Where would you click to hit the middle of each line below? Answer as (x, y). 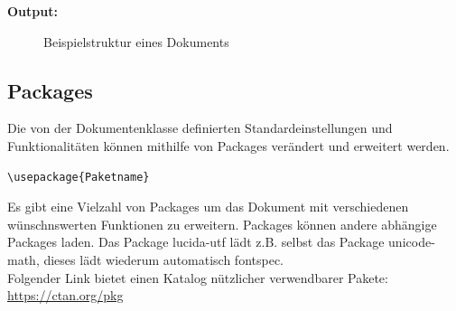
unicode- (412, 242)
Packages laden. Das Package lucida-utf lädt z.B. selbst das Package (196, 242)
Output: (33, 11)
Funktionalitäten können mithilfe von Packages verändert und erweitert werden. (228, 145)
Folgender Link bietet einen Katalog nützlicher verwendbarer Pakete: (198, 277)
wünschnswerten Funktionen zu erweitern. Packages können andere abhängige (222, 224)
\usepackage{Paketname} (79, 177)
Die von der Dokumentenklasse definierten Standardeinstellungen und (200, 128)
